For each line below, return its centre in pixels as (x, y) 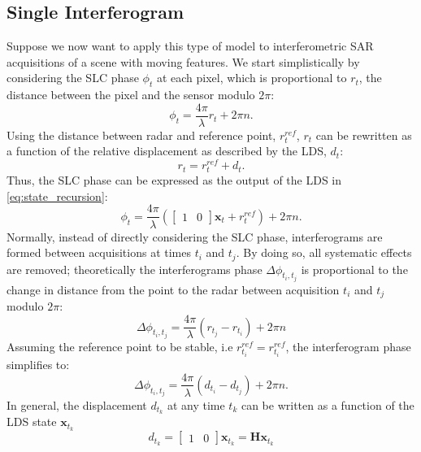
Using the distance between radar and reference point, (141, 135)
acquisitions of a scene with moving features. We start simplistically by (183, 61)
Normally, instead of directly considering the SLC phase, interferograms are (195, 236)
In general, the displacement (77, 404)
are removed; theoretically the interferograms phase (135, 269)
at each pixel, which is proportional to (252, 78)
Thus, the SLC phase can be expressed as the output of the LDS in (174, 180)
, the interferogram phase (348, 347)
